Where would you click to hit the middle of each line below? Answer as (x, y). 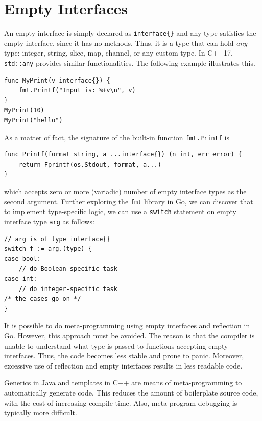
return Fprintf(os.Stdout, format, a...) (90, 164)
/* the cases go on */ (43, 299)
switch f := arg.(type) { (48, 249)
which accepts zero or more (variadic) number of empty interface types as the (125, 191)
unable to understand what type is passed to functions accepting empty (116, 345)
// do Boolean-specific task (68, 269)
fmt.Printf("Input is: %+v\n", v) (77, 90)
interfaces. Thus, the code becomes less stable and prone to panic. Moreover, (124, 356)
